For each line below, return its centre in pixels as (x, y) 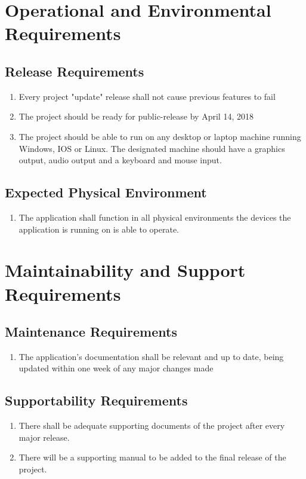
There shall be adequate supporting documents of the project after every (152, 425)
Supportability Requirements (96, 400)
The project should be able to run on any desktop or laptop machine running (160, 136)
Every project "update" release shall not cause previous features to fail (147, 96)
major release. (44, 437)
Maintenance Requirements (91, 332)
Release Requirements (75, 71)
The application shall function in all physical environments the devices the (155, 217)
